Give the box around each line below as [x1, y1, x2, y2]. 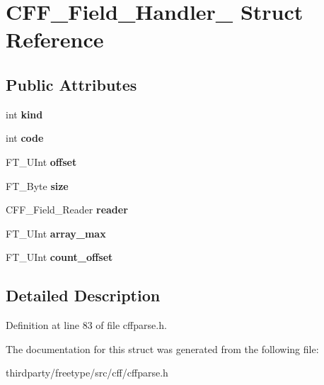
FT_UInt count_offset [6, 250, 113, 264]
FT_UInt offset [6, 154, 77, 169]
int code [6, 130, 44, 145]
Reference [6, 25, 104, 54]
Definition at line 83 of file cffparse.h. [6, 318, 167, 333]
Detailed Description [6, 284, 161, 306]
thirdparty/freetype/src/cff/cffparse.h [6, 365, 168, 380]
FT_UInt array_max [6, 225, 106, 240]
